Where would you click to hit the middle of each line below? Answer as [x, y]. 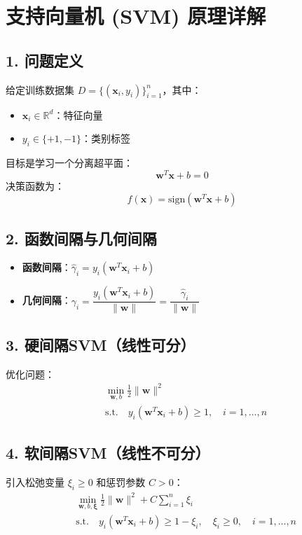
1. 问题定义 [44, 60]
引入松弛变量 [35, 482]
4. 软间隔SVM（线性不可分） [108, 453]
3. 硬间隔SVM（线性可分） [101, 344]
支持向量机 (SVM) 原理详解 [136, 16]
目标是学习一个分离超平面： [69, 162]
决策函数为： [35, 185]
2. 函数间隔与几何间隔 [81, 238]
